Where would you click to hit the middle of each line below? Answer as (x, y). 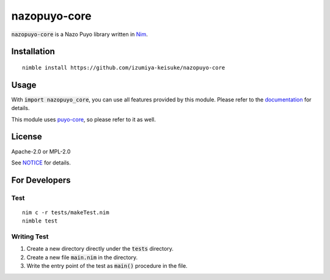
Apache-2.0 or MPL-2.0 (41, 151)
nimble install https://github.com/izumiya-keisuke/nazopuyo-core (124, 68)
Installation (33, 52)
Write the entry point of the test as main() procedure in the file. (107, 266)
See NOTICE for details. (41, 163)
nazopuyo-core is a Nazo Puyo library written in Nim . (79, 34)
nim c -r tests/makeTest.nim (66, 212)
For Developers (41, 180)
